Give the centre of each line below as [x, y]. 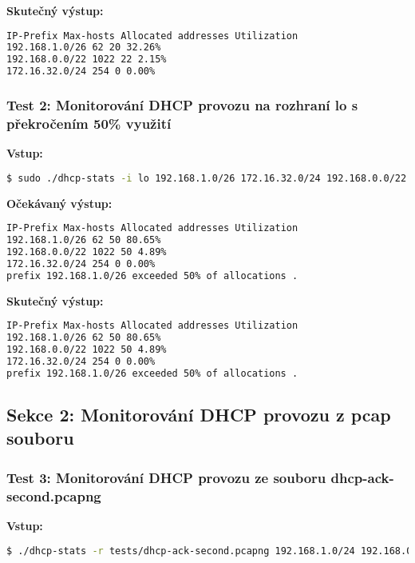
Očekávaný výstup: [59, 203]
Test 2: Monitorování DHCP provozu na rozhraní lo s [182, 105]
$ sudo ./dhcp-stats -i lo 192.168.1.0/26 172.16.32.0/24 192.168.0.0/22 [207, 178]
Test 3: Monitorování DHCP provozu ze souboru [166, 477]
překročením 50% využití [89, 123]
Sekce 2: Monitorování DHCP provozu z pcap [199, 415]
